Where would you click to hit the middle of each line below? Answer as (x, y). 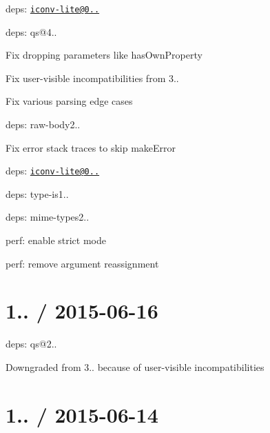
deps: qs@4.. (31, 31)
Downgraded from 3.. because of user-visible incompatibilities (135, 366)
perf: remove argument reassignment (82, 263)
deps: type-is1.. (37, 193)
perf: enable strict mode (56, 240)
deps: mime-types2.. (48, 217)
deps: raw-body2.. (43, 124)
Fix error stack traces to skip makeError (91, 147)
